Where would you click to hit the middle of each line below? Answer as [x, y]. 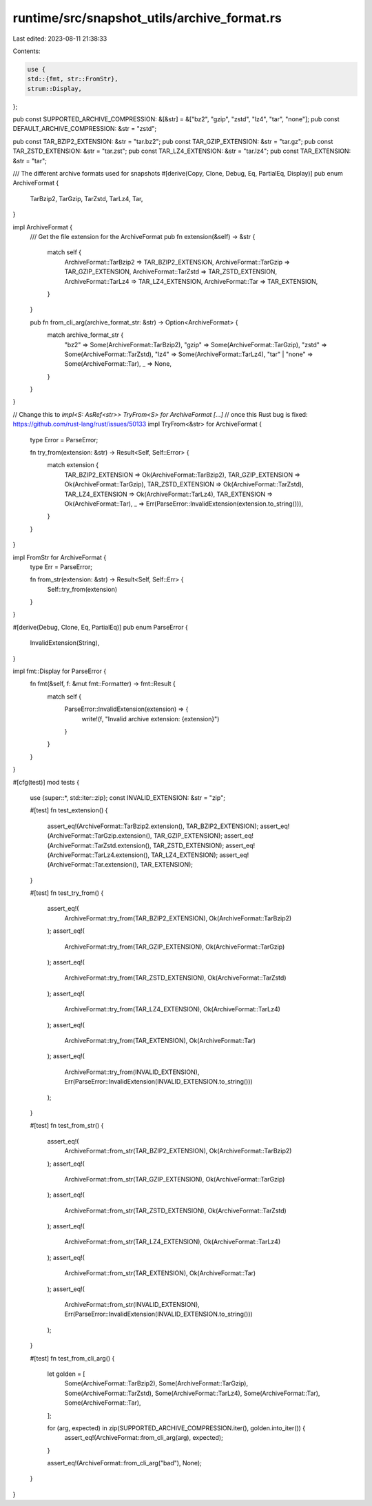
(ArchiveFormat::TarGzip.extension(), [100, 836]
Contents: [27, 51]
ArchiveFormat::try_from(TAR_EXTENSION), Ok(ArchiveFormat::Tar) [160, 1040]
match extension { [73, 465]
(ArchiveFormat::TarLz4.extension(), [99, 855]
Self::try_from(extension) [82, 589]
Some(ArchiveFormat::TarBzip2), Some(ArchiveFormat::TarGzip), [156, 1383]
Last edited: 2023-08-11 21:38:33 [60, 39]
